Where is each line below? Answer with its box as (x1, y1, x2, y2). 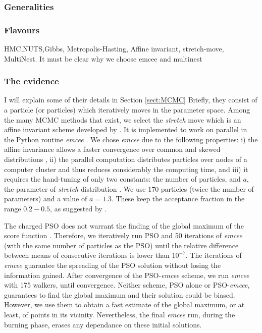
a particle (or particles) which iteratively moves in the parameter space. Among (4, 104, 250, 115)
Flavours (4, 23, 40, 36)
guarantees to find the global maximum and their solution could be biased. (4, 289, 235, 300)
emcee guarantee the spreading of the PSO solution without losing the (4, 259, 221, 270)
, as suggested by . (50, 203, 107, 213)
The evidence (4, 75, 59, 87)
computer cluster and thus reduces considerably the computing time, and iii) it (4, 163, 248, 174)
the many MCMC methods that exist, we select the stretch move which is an (4, 114, 241, 125)
